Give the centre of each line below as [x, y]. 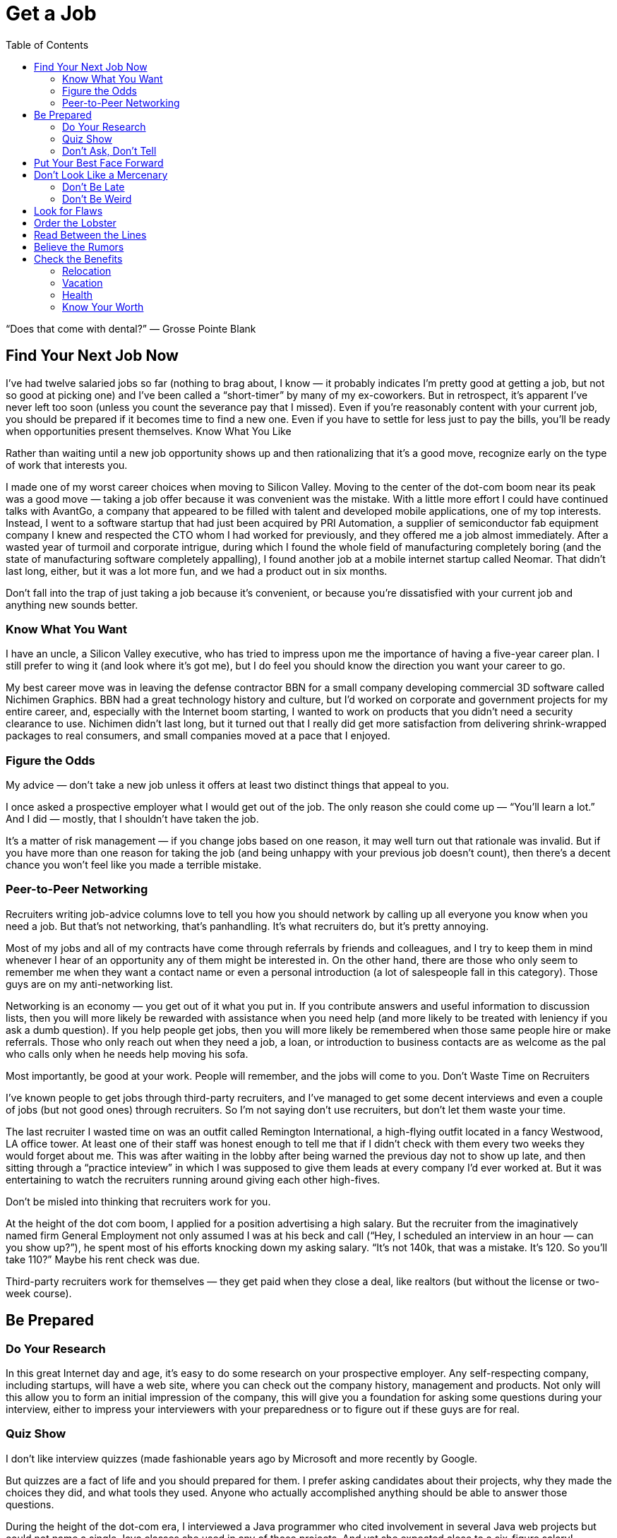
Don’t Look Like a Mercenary [101, 174]
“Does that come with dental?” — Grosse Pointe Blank [131, 328]
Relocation [87, 270]
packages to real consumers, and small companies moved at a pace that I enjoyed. [198, 736]
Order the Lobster [75, 222]
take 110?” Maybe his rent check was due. [103, 1259]
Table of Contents [47, 44]
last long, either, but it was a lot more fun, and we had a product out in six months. [197, 571]
